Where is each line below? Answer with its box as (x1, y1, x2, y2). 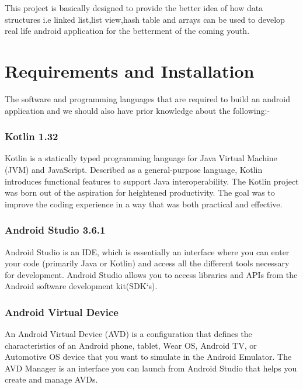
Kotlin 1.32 (5, 129, 58, 144)
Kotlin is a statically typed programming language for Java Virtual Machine (5, 152, 277, 164)
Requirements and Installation (5, 58, 255, 82)
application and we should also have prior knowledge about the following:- (5, 104, 270, 116)
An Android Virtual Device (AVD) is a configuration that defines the (5, 328, 252, 340)
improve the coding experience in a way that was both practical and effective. (5, 197, 283, 210)
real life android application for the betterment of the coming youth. (5, 25, 250, 37)
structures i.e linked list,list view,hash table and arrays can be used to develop (5, 13, 285, 25)
